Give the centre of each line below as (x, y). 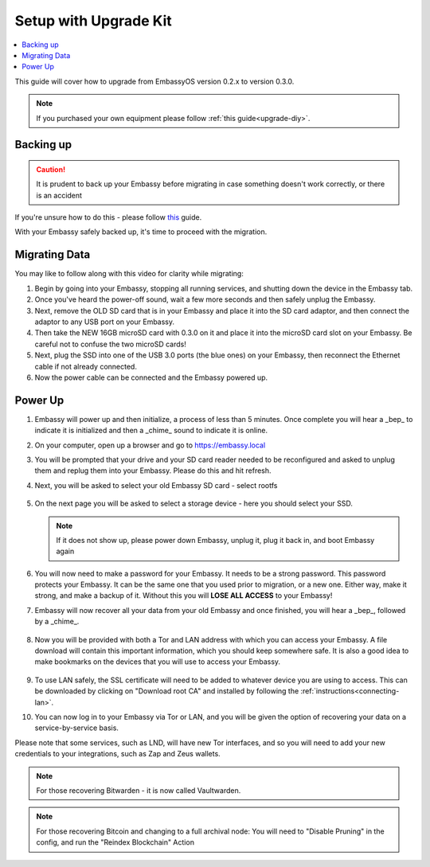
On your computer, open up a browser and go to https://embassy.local (150, 445)
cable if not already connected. (86, 366)
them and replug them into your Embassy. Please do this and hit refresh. (153, 471)
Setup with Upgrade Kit (94, 21)
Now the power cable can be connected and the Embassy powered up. (151, 377)
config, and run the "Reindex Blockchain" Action (115, 842)
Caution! (51, 169)
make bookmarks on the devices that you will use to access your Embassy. (158, 662)
